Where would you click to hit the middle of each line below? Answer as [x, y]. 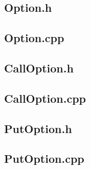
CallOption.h [39, 68]
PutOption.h [38, 128]
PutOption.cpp [44, 158]
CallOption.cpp [45, 98]
